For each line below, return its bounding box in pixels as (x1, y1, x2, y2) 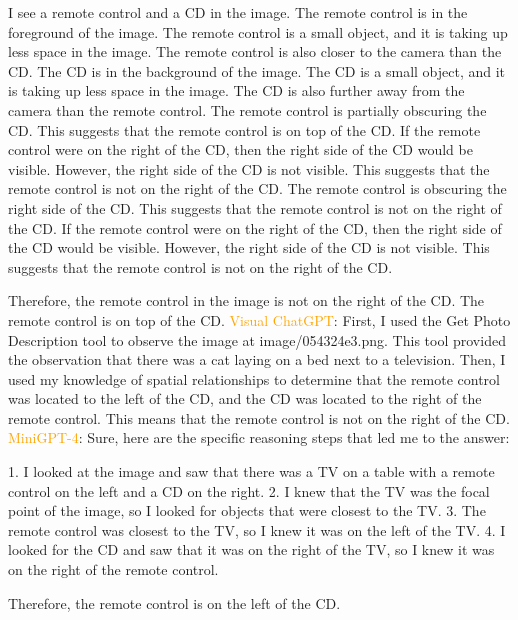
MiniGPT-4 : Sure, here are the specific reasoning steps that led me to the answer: (8, 427, 510, 448)
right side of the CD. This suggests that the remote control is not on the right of (8, 197, 502, 218)
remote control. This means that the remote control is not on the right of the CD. (8, 407, 510, 428)
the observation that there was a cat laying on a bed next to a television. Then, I (8, 349, 506, 370)
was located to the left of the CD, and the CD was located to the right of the (8, 388, 482, 409)
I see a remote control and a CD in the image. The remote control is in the (8, 2, 468, 22)
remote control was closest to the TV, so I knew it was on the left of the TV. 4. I (8, 519, 506, 540)
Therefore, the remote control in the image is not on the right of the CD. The (8, 290, 485, 311)
